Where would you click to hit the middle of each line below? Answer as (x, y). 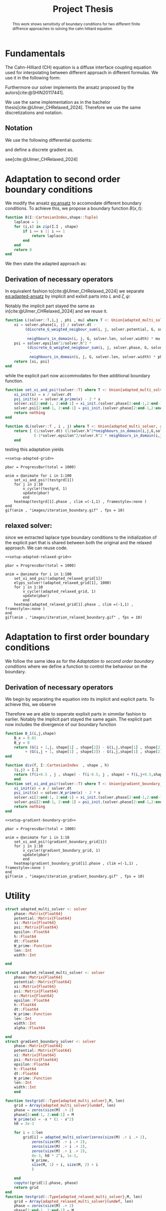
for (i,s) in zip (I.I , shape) (46, 227)
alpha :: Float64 (30, 1028)
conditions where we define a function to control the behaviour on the (76, 666)
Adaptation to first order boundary (77, 637)
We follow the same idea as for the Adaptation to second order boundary (80, 661)
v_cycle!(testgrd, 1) (45, 489)
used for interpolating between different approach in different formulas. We (82, 72)
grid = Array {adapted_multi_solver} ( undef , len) (65, 1105)
